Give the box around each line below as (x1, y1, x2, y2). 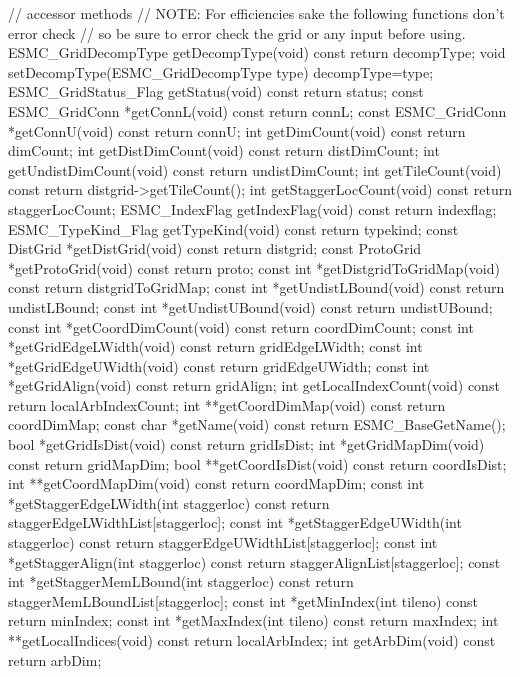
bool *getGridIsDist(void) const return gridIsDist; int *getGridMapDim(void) (8, 434, 485, 455)
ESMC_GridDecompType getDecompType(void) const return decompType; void (8, 42, 506, 63)
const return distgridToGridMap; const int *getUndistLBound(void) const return (8, 277, 505, 298)
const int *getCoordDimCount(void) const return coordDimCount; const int (8, 316, 474, 337)
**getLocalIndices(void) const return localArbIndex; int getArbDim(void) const (8, 630, 496, 650)
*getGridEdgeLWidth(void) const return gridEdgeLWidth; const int (8, 336, 423, 357)
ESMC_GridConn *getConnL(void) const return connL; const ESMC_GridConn (8, 100, 507, 121)
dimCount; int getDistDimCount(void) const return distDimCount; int (8, 140, 440, 161)
